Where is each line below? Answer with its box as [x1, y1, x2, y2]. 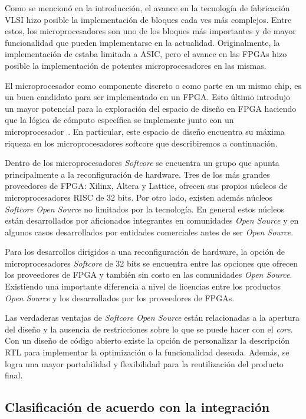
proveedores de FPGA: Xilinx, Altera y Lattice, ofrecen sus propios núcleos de [5, 179, 288, 192]
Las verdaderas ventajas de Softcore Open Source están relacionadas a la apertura [5, 311, 300, 324]
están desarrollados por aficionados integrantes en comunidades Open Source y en [5, 214, 299, 227]
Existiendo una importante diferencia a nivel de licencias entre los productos [5, 280, 281, 292]
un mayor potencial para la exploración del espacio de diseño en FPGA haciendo [5, 102, 297, 114]
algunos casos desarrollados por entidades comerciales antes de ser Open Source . [5, 225, 294, 238]
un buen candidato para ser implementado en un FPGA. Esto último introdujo [5, 91, 291, 103]
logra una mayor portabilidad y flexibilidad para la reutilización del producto [5, 357, 284, 370]
